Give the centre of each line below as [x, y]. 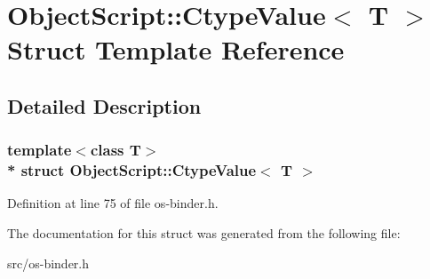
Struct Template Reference [176, 49]
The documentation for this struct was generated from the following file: [204, 233]
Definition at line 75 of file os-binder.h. [113, 203]
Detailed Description [104, 105]
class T [115, 150]
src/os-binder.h [48, 263]
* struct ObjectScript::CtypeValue [132, 170]
